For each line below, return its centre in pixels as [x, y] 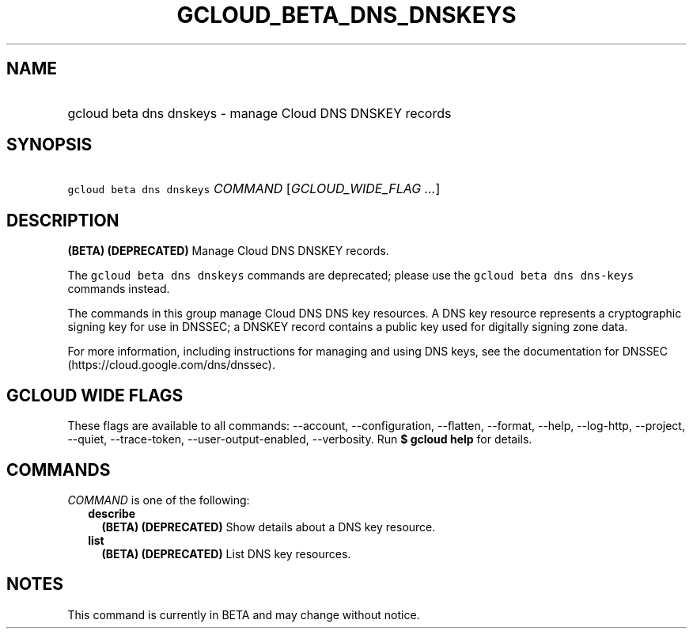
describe [112, 513]
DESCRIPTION [63, 220]
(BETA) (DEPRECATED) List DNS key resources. [226, 553]
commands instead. [119, 289]
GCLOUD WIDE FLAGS [95, 395]
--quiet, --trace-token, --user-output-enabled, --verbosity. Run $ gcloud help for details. [300, 439]
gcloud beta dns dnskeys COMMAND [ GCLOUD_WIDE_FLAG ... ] [254, 189]
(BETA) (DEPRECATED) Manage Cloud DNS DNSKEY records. [228, 251]
